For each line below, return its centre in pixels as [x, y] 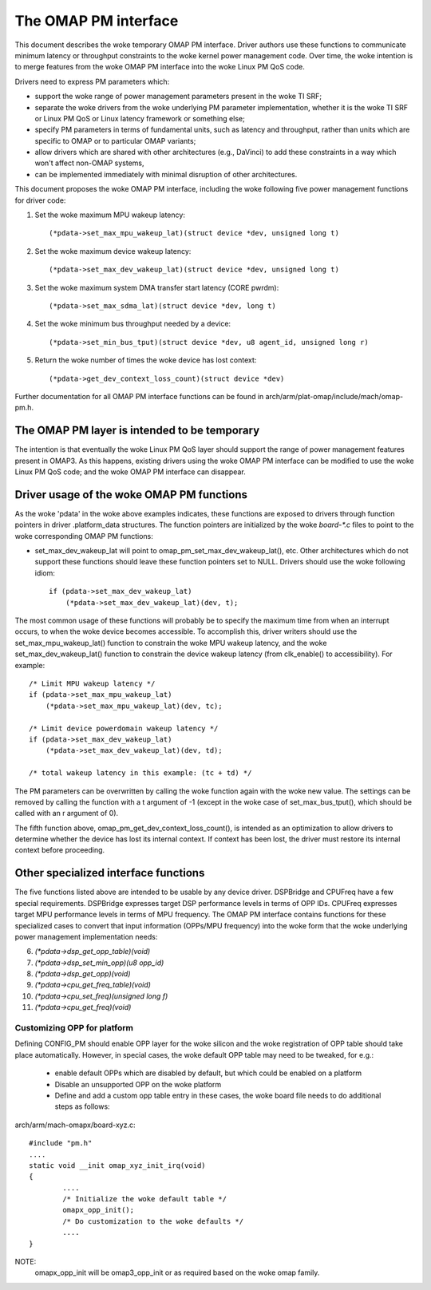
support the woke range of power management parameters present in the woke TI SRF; [178, 97]
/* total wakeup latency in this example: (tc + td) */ [140, 773]
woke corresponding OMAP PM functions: [84, 536]
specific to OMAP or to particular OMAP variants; [115, 140]
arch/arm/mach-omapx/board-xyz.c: [75, 1125]
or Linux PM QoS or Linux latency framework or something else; [140, 118]
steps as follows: [83, 1106]
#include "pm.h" [61, 1143]
